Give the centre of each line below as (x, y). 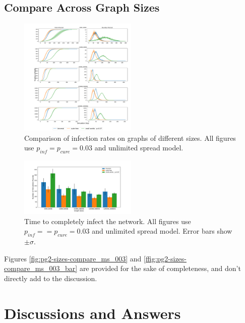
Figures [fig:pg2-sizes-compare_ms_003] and (73, 258)
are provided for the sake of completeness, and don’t (160, 268)
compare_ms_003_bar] (41, 268)
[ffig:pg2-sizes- (165, 258)
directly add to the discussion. (51, 278)
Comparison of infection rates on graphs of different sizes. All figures (130, 138)
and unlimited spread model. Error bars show (162, 231)
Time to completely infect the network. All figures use (108, 221)
